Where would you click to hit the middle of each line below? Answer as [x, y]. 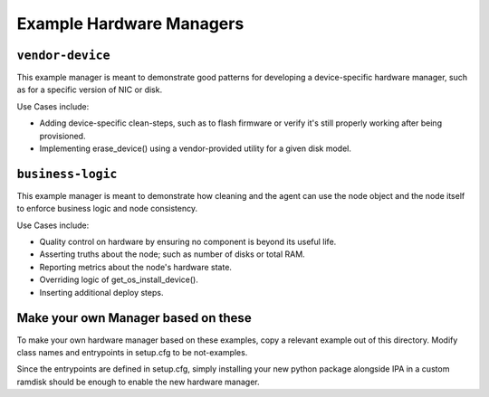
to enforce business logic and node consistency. [107, 209]
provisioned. [62, 136]
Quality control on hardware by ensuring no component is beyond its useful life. [188, 242]
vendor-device [63, 55]
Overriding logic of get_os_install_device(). [119, 279]
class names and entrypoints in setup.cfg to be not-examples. [132, 352]
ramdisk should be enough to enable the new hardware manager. [138, 382]
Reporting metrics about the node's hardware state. [136, 267]
